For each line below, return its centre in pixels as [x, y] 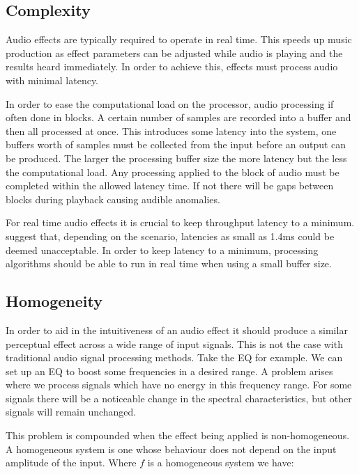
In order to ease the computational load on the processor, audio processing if [170, 103]
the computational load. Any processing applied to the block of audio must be [173, 172]
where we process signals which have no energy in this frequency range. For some [179, 385]
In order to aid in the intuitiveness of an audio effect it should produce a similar [177, 330]
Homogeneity [54, 301]
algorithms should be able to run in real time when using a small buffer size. [169, 263]
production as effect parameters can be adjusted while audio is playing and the [174, 53]
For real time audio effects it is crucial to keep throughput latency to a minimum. [180, 222]
